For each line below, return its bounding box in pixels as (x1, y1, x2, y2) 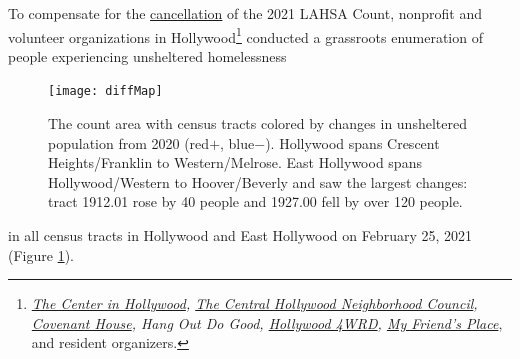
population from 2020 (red (48, 132, 210, 153)
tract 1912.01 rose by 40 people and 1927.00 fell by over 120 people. (48, 191, 463, 212)
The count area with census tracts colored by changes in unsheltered (48, 113, 467, 134)
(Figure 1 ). (8, 244, 74, 265)
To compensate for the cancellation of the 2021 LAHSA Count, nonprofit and (8, 3, 483, 23)
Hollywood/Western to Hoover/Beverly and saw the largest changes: (48, 171, 468, 192)
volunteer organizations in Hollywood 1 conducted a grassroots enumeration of (8, 23, 483, 47)
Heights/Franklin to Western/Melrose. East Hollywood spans (48, 152, 422, 173)
